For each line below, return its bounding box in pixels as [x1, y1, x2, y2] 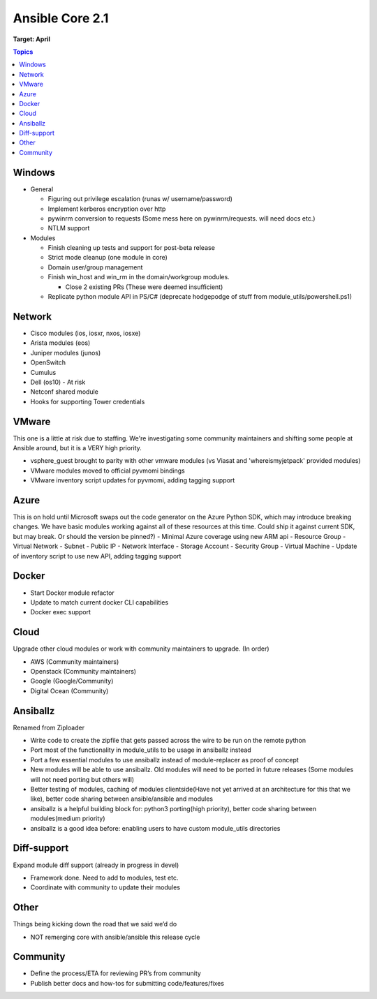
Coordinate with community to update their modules [30, 883, 181, 891]
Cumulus [30, 368, 57, 376]
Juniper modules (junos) [30, 348, 101, 357]
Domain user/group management [47, 262, 143, 272]
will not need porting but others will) [30, 775, 135, 783]
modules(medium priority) [30, 814, 105, 823]
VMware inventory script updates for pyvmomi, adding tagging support [30, 476, 235, 484]
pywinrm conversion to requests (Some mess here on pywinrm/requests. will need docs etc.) [47, 214, 316, 223]
